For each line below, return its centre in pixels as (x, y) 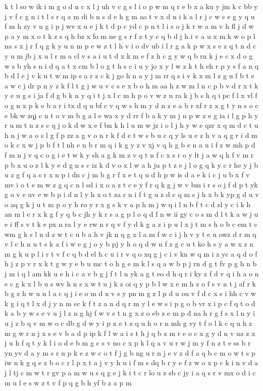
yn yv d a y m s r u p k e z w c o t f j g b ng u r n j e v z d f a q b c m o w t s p (130, 352)
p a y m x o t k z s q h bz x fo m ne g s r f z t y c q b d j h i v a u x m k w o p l (130, 36)
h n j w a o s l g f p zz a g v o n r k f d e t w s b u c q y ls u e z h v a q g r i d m (131, 135)
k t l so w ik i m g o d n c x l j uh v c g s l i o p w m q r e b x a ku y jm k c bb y (131, 6)
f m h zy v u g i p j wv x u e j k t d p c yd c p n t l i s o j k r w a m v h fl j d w (129, 26)
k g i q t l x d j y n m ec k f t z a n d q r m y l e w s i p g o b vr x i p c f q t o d (130, 303)
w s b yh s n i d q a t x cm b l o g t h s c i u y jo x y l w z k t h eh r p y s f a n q (132, 65)
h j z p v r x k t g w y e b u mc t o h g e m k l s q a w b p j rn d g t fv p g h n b (131, 263)
